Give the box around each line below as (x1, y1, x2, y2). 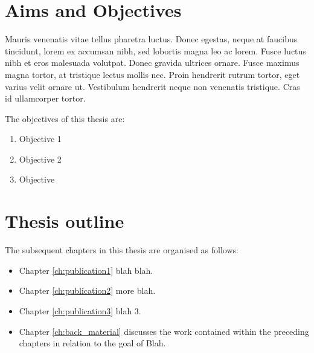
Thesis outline (5, 209, 124, 233)
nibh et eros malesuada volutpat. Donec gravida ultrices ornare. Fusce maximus (5, 56, 300, 69)
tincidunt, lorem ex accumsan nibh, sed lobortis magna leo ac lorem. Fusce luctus (5, 44, 306, 57)
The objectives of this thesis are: (5, 112, 125, 125)
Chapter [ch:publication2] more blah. (19, 284, 156, 297)
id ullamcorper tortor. (5, 92, 86, 105)
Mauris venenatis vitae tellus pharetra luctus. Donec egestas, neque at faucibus (5, 33, 298, 45)
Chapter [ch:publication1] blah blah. (19, 264, 153, 276)
